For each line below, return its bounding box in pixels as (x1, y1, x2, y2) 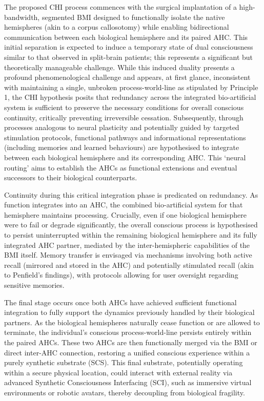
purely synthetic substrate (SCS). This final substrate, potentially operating (4, 357, 243, 368)
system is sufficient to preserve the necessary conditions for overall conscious (4, 101, 244, 112)
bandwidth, (4, 11, 40, 22)
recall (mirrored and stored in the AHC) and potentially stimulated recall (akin (4, 259, 254, 270)
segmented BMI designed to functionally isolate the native (42, 11, 225, 22)
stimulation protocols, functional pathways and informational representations (4, 132, 246, 142)
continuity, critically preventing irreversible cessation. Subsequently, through (4, 112, 243, 122)
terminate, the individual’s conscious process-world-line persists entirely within (4, 327, 252, 337)
